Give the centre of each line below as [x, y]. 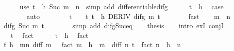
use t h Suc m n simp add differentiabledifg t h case [122, 6]
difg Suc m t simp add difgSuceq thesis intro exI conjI [114, 25]
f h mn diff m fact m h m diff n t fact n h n [92, 44]
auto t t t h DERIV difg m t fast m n [128, 16]
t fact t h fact [50, 35]
